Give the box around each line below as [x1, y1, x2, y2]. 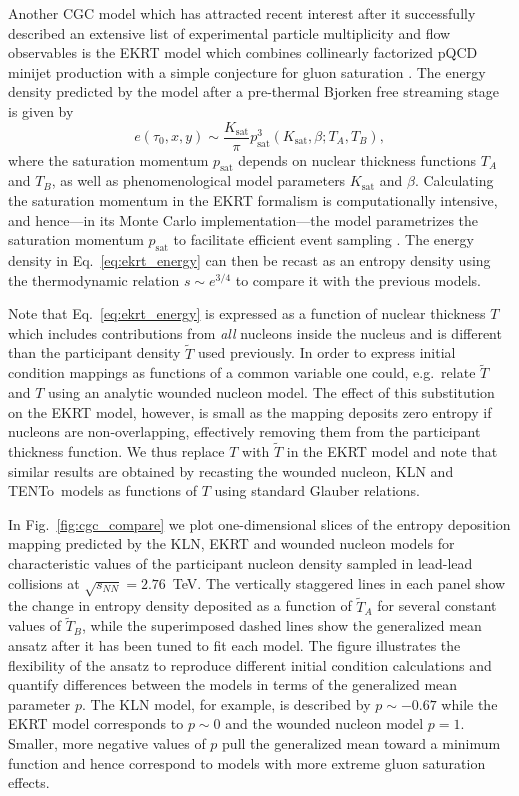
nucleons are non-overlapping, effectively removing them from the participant [8, 421, 481, 442]
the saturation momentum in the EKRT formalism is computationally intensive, [8, 190, 498, 211]
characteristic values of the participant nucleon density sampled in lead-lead [8, 552, 473, 573]
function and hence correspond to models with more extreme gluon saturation [8, 752, 486, 773]
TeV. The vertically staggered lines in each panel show [172, 572, 506, 593]
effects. [8, 772, 50, 793]
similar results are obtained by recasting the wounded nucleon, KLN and [8, 460, 454, 481]
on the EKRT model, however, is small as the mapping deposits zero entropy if [8, 401, 492, 422]
